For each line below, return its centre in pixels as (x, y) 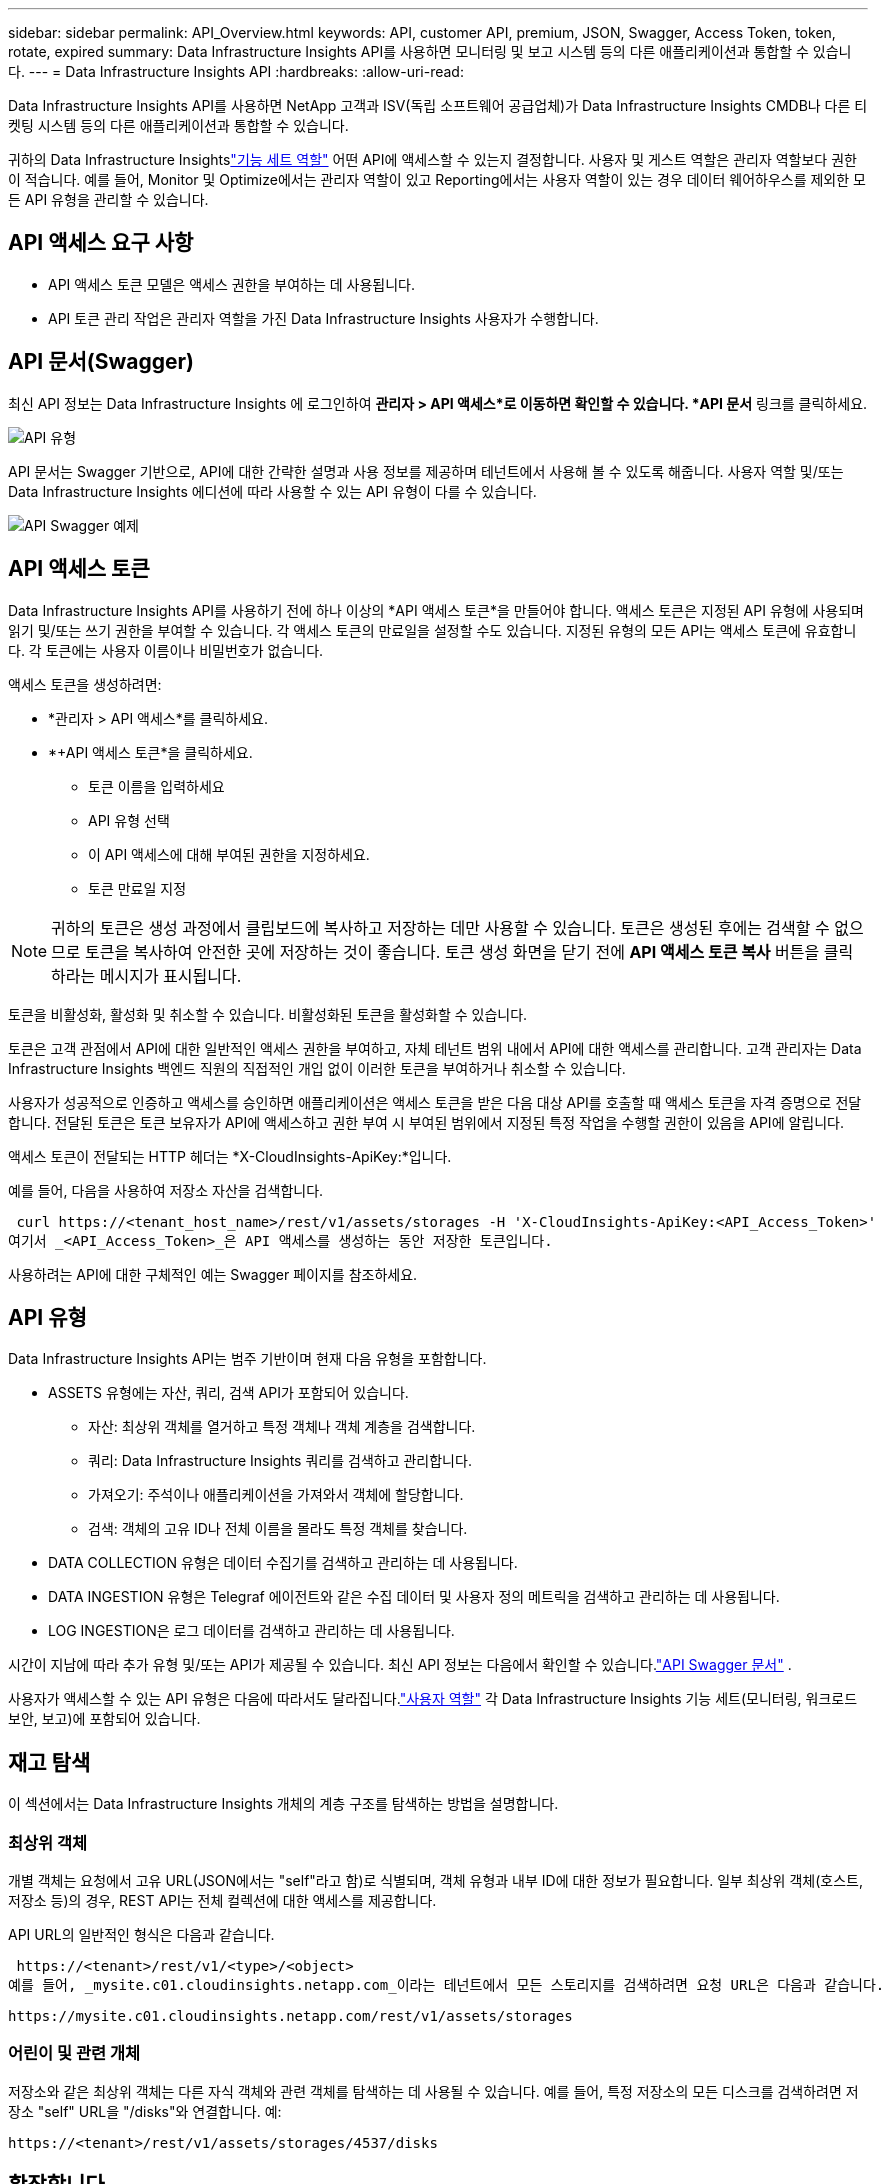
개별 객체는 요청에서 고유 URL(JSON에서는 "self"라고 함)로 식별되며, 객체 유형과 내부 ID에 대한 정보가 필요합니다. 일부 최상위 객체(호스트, (435, 1880)
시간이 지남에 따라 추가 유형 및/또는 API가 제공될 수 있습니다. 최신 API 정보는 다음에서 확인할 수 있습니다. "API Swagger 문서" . (400, 1665)
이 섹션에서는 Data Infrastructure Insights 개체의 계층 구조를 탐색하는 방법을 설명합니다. (283, 1804)
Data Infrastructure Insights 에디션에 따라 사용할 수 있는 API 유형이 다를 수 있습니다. (272, 491)
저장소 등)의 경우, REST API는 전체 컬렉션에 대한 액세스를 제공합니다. (222, 1900)
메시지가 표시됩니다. (170, 975)
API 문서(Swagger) (101, 362)
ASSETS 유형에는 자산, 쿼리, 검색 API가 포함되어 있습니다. (228, 1393)
